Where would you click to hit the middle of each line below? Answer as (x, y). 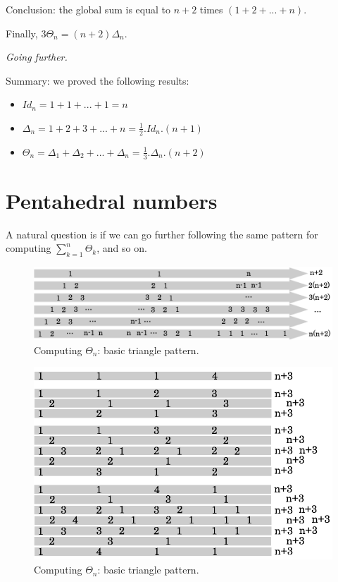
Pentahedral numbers (112, 200)
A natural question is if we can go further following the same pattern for (162, 234)
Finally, (22, 33)
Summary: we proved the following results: (98, 80)
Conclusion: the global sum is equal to (88, 9)
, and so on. (122, 248)
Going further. (37, 57)
